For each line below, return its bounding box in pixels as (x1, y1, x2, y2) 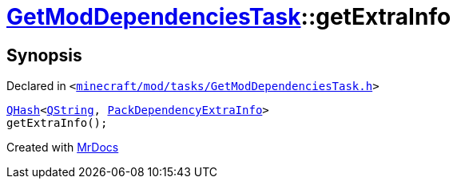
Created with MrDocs (6, 140, 119, 155)
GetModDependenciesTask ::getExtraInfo (6, 3, 451, 30)
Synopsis (6, 45, 82, 65)
